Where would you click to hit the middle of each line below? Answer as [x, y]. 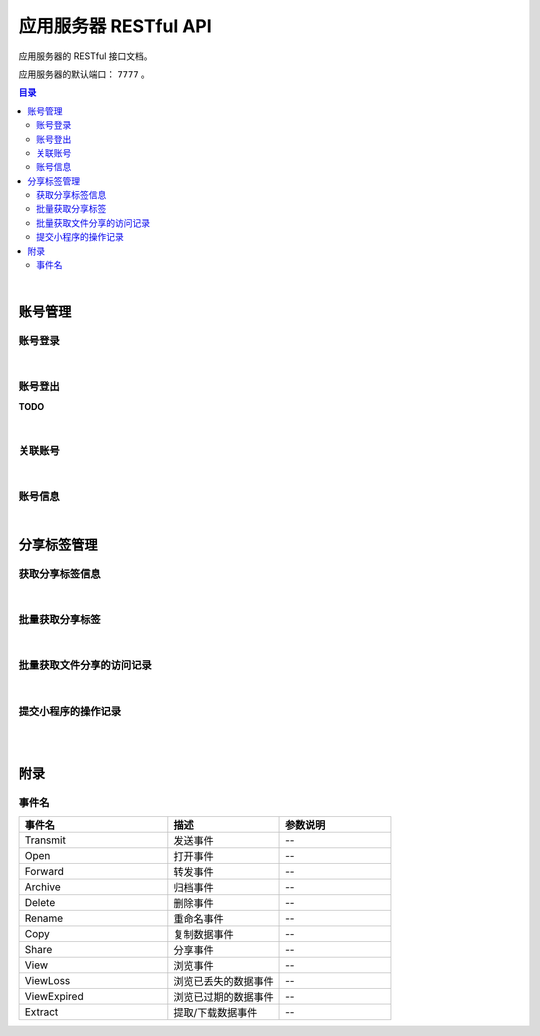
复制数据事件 [203, 934]
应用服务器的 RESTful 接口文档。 [86, 56]
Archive [43, 887]
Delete [40, 902]
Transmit [45, 840]
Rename [44, 918]
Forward [44, 871]
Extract [41, 1012]
